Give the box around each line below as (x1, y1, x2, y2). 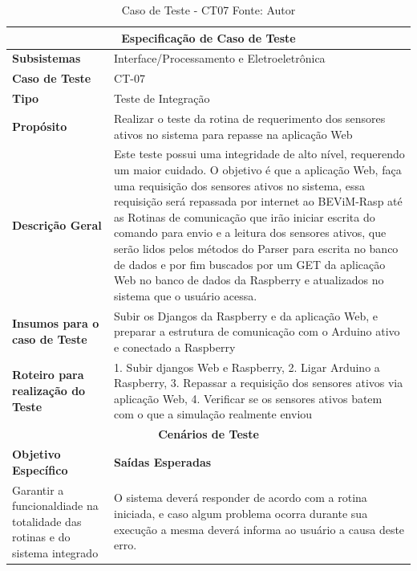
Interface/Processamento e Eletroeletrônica (114, 50, 326, 67)
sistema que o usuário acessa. (114, 287, 257, 304)
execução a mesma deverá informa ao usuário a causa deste (114, 520, 405, 537)
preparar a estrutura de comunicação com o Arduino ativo (114, 323, 400, 340)
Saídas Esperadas (114, 453, 212, 470)
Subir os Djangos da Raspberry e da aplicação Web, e (114, 307, 379, 324)
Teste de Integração (114, 90, 210, 107)
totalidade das (12, 512, 82, 529)
